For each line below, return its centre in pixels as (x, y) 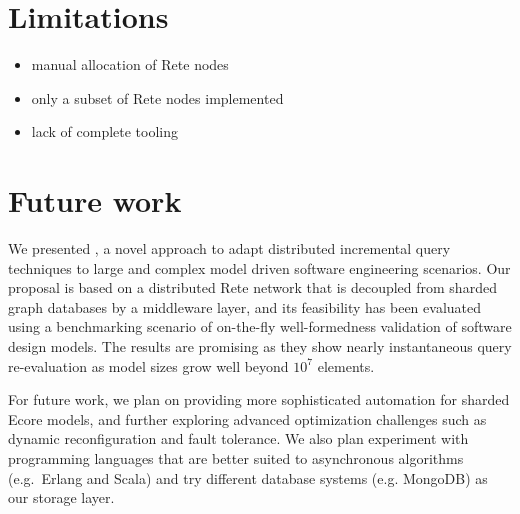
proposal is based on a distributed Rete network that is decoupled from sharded (252, 287)
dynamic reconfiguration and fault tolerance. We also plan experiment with (238, 438)
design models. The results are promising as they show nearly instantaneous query (260, 346)
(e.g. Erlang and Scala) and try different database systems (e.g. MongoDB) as (248, 477)
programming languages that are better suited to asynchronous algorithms (236, 457)
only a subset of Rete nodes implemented (157, 97)
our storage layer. (61, 497)
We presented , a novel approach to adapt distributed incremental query (229, 248)
